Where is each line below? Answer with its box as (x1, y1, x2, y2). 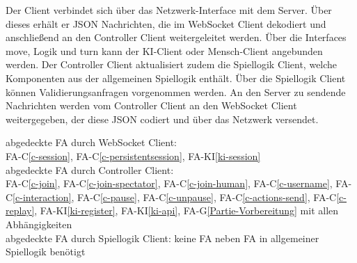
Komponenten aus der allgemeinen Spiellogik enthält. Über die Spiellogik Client (6, 70, 346, 85)
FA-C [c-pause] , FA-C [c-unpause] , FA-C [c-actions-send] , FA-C (77, 189, 337, 204)
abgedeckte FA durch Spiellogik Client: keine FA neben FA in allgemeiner (6, 230, 319, 245)
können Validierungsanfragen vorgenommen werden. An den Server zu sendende (6, 84, 346, 99)
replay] (6, 203, 35, 218)
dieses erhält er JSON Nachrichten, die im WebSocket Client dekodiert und (6, 16, 326, 31)
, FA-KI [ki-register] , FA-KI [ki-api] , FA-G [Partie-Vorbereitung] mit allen (34, 203, 339, 218)
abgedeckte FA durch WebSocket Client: (6, 135, 177, 150)
